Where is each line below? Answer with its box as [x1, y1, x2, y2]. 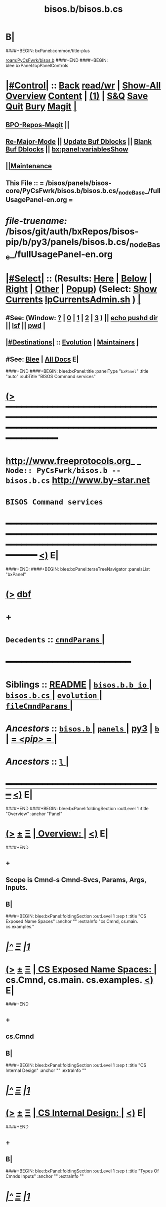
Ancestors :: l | [5, 756, 69, 767]
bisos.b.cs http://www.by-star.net [5, 475, 150, 486]
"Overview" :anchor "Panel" [5, 811, 63, 817]
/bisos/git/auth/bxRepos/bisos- [5, 226, 139, 237]
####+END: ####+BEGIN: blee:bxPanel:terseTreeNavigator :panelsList [5, 566, 150, 572]
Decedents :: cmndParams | [5, 634, 105, 645]
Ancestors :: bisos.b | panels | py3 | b [5, 723, 160, 734]
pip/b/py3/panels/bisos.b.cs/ [5, 237, 130, 248]
